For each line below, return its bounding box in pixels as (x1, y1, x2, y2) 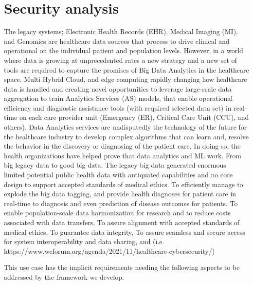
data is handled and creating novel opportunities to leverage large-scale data (4, 83, 232, 94)
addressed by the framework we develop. (4, 271, 124, 282)
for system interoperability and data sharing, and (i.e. (4, 236, 164, 247)
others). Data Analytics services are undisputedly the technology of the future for (4, 122, 247, 132)
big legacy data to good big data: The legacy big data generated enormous (4, 160, 226, 170)
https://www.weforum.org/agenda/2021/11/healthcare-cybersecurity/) (4, 246, 215, 256)
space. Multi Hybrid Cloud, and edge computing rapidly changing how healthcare (4, 74, 247, 84)
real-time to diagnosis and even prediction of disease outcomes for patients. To (4, 198, 238, 208)
